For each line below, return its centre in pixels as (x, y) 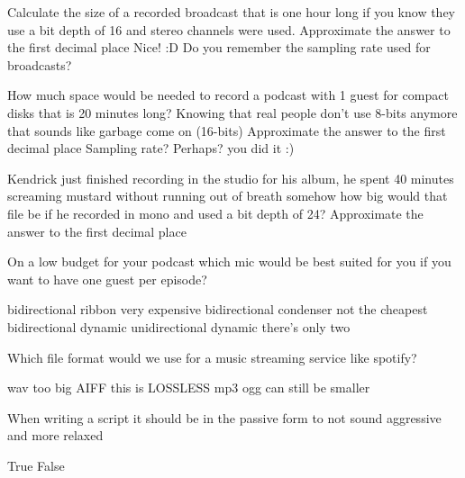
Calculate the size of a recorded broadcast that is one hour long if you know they (231, 12)
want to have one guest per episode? (107, 279)
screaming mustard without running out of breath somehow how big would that (228, 196)
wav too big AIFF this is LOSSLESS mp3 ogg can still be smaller (189, 388)
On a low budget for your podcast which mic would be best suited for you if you (229, 262)
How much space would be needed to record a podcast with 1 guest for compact (228, 95)
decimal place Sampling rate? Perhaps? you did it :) (151, 148)
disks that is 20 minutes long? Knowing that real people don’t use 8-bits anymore (232, 112)
